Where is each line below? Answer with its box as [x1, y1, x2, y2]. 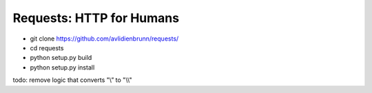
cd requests [30, 43, 64, 52]
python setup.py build [30, 54, 92, 62]
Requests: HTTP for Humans [12, 10, 179, 25]
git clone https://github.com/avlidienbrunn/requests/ [30, 34, 179, 43]
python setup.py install [30, 63, 95, 72]
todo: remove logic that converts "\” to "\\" [12, 76, 132, 84]
